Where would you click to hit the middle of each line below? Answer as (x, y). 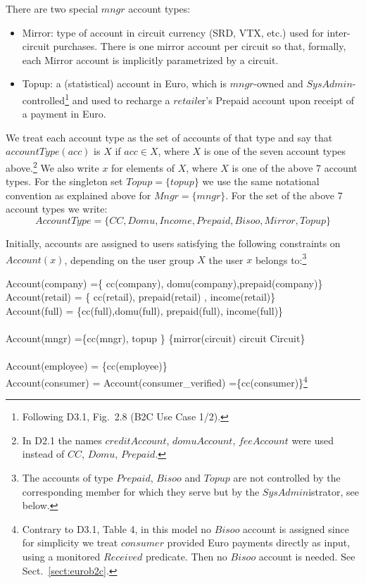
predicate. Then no (186, 557)
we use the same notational (261, 181)
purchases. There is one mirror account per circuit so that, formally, (200, 46)
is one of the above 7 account (295, 167)
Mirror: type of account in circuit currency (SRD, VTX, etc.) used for (173, 32)
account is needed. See (307, 557)
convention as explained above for (78, 195)
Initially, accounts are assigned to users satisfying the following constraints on (173, 243)
